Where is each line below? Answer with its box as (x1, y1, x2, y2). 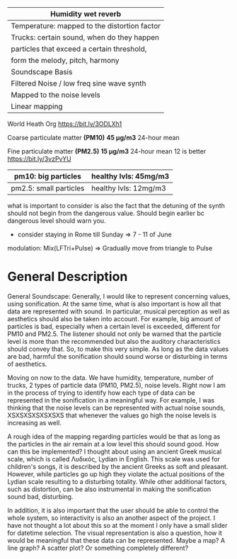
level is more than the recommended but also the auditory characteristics (7, 337, 221, 345)
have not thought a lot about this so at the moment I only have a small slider (7, 521, 228, 529)
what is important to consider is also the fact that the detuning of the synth (7, 202, 225, 209)
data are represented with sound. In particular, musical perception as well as (7, 307, 230, 316)
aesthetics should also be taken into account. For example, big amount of (7, 314, 221, 323)
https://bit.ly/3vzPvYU (7, 155, 72, 163)
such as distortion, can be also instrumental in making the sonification (7, 485, 212, 493)
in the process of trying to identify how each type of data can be (7, 388, 196, 397)
